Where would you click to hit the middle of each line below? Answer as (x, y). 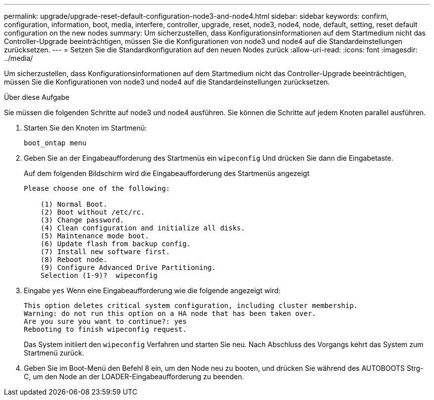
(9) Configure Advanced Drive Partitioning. (128, 267)
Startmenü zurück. (54, 353)
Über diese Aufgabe (37, 97)
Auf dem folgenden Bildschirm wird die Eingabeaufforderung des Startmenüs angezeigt (167, 173)
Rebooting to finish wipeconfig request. (105, 329)
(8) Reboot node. (74, 260)
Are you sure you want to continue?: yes (105, 321)
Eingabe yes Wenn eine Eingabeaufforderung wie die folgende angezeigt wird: (152, 290)
